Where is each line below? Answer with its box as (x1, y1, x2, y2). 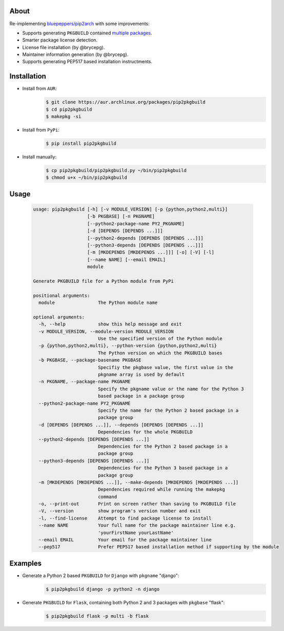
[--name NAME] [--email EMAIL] (87, 257, 166, 262)
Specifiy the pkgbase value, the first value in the (97, 365, 233, 370)
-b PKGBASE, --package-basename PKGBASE (38, 357, 141, 363)
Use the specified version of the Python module (97, 336, 222, 341)
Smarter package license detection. (22, 37, 97, 43)
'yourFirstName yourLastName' (97, 529, 174, 536)
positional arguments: (33, 293, 90, 298)
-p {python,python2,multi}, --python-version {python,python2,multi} (38, 343, 217, 349)
